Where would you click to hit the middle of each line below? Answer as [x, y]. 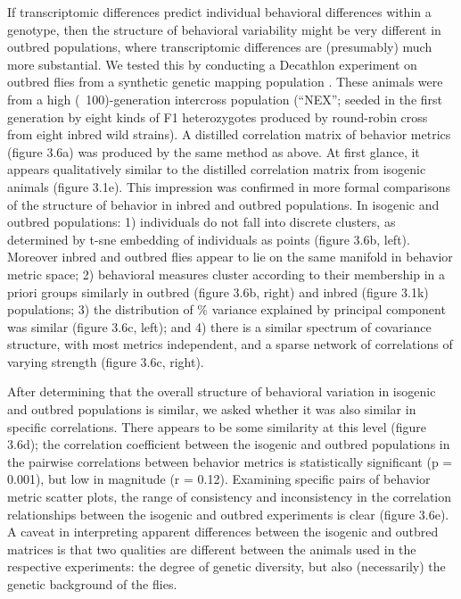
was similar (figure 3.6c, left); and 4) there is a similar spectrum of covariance [219, 326]
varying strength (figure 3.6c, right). [106, 361]
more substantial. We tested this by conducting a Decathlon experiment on [212, 64]
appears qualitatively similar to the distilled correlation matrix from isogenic [217, 169]
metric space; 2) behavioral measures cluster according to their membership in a [226, 274]
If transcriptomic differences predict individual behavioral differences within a [219, 12]
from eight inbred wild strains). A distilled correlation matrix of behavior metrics [229, 134]
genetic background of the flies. [92, 584]
